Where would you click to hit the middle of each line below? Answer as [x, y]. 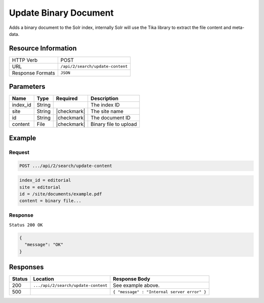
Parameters [27, 87]
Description [105, 99]
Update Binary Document [61, 13]
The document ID [110, 118]
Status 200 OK [26, 225]
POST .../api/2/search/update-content [66, 166]
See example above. [136, 285]
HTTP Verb [25, 60]
